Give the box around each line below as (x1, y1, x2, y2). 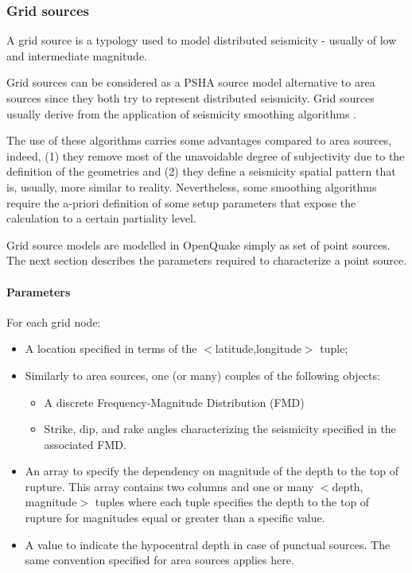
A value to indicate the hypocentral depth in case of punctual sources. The (25, 536, 391, 552)
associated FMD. (44, 436, 126, 452)
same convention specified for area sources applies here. (25, 552, 294, 568)
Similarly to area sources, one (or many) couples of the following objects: (25, 366, 380, 383)
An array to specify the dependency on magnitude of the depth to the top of (25, 463, 398, 479)
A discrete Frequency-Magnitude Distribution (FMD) (44, 393, 305, 410)
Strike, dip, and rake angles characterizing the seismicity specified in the (44, 420, 396, 437)
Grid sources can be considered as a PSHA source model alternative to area (6, 74, 375, 91)
